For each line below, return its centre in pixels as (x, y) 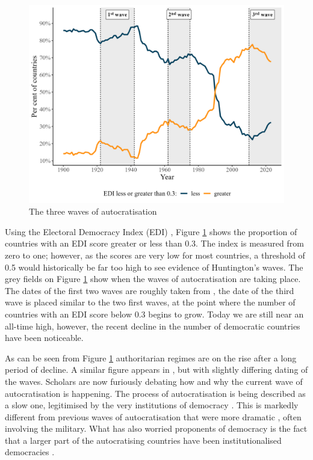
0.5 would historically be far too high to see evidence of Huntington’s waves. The (154, 267)
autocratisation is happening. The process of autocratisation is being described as (155, 393)
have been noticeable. (44, 338)
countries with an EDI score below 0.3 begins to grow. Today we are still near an (154, 314)
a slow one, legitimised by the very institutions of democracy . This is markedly (152, 405)
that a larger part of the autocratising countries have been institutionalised (143, 440)
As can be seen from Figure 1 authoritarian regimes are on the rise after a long (151, 357)
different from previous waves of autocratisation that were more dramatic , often (153, 416)
